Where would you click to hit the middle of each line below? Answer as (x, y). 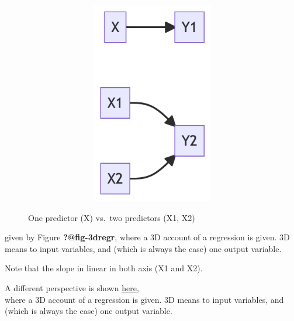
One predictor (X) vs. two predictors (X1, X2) (112, 217)
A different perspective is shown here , (72, 287)
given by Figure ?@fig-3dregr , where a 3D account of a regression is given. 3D (147, 237)
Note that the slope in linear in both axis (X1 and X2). (104, 268)
